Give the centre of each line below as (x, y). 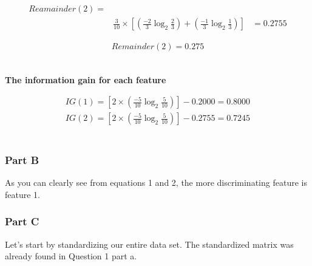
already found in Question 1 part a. (71, 256)
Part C (22, 221)
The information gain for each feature (86, 79)
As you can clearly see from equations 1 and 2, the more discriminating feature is (156, 182)
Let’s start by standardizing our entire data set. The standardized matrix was (149, 244)
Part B (22, 159)
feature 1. (22, 194)
